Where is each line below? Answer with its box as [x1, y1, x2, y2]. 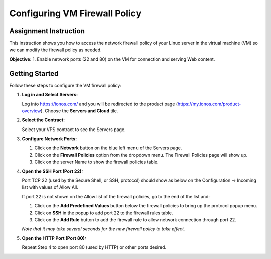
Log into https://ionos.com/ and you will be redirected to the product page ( [22, 101, 178, 107]
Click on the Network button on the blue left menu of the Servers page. [34, 145, 182, 151]
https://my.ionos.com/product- [177, 101, 241, 107]
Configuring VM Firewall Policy [9, 8, 142, 19]
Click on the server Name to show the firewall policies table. [34, 159, 159, 165]
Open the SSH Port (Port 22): [22, 168, 83, 174]
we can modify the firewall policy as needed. [9, 47, 102, 53]
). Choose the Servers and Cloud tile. [41, 108, 118, 114]
